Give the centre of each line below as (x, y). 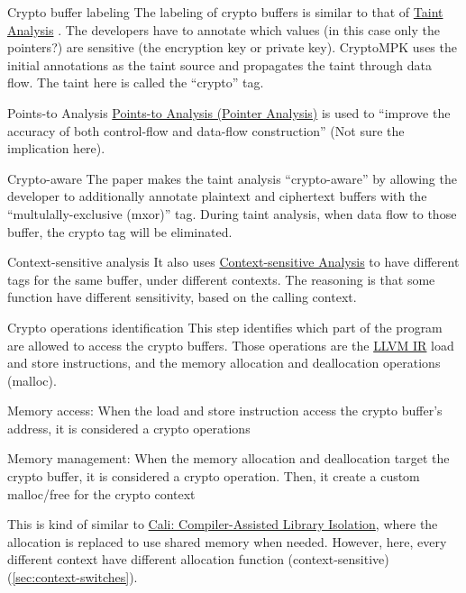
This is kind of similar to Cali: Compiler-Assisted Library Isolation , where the (223, 524)
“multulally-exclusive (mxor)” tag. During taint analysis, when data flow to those (232, 213)
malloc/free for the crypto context (101, 493)
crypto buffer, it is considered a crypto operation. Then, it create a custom (214, 476)
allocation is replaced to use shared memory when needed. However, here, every (227, 541)
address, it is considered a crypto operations (129, 428)
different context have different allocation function (146, 559)
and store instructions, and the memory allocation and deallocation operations (224, 363)
